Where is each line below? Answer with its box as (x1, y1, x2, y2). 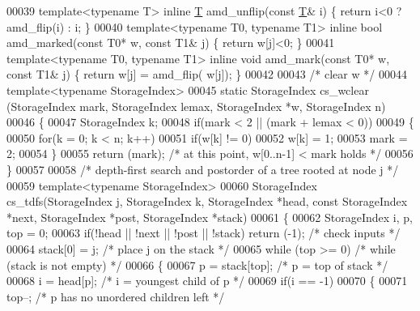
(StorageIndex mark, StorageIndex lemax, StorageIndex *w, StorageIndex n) (6, 97, 386, 114)
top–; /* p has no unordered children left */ (6, 288, 225, 305)
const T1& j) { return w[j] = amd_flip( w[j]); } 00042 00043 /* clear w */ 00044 (6, 66, 407, 83)
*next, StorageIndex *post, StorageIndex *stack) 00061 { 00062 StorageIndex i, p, (6, 208, 413, 225)
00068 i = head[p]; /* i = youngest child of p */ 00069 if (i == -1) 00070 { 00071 (6, 272, 408, 289)
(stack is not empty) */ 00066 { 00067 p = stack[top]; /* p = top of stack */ (6, 256, 388, 273)
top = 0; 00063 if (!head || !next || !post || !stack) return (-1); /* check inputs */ (6, 224, 401, 241)
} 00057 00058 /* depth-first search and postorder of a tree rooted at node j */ (6, 160, 399, 177)
